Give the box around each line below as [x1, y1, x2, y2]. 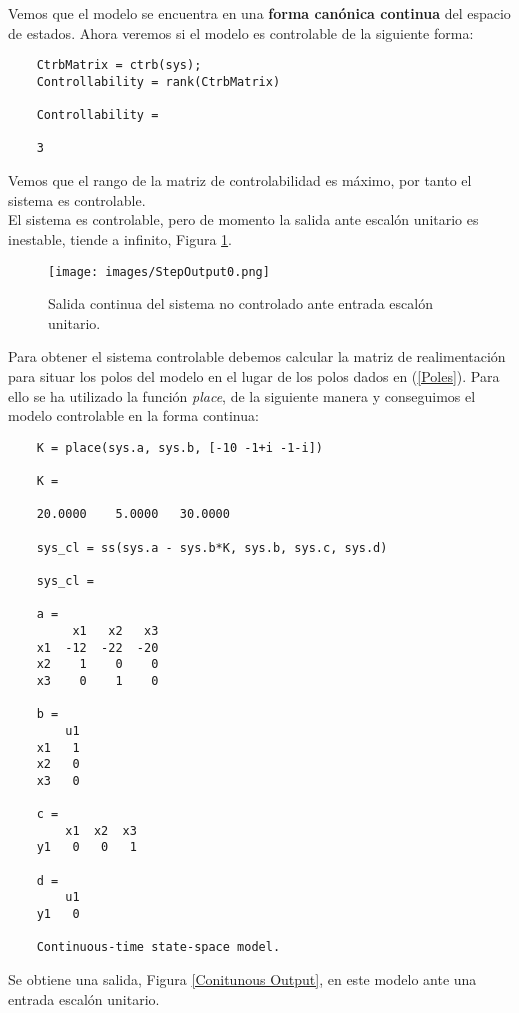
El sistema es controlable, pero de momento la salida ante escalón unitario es [8, 209, 479, 230]
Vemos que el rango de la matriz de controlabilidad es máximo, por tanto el [8, 170, 472, 191]
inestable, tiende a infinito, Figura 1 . [8, 228, 232, 249]
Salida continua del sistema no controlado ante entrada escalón [48, 293, 433, 314]
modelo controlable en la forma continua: [8, 405, 259, 426]
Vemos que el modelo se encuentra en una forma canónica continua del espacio [8, 3, 511, 23]
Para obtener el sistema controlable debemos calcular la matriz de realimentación [8, 346, 506, 367]
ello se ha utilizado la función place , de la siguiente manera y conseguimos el [8, 385, 476, 406]
